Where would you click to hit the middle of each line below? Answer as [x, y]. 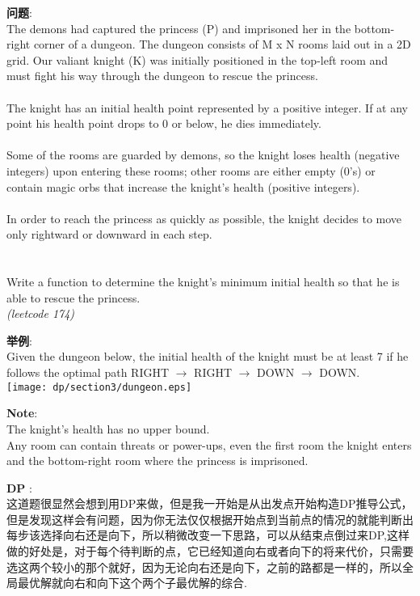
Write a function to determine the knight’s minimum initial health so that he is [203, 282]
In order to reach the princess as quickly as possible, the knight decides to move [204, 218]
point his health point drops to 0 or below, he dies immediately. [164, 123]
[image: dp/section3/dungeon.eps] [99, 387]
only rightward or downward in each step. [109, 234]
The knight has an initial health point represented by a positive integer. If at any [207, 107]
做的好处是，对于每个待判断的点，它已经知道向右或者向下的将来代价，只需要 [210, 551]
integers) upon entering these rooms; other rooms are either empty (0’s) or [191, 170]
